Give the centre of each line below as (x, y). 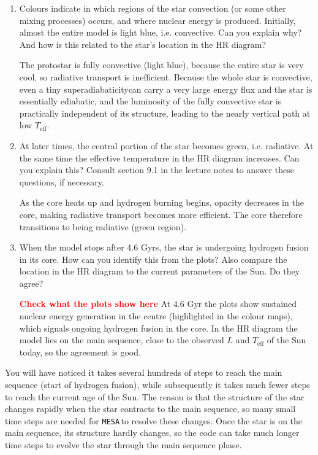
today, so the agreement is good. (80, 352)
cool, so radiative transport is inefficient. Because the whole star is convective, (166, 76)
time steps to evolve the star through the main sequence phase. (123, 445)
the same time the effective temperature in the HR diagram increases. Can (159, 157)
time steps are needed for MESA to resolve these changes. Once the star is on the (154, 420)
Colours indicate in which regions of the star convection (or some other (153, 8)
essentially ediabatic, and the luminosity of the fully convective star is (150, 101)
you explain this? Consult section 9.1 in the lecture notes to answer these (157, 170)
